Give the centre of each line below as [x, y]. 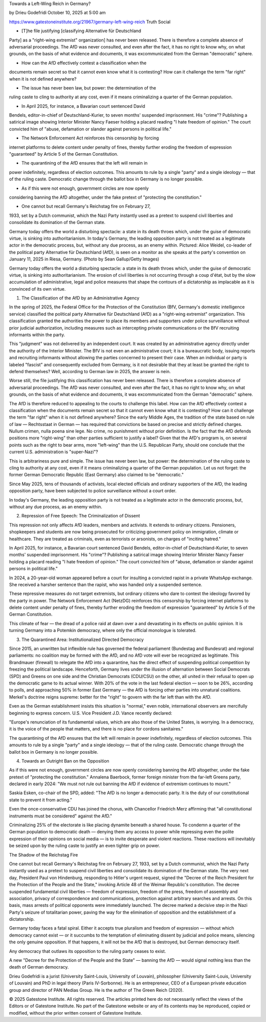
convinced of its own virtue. [37, 289]
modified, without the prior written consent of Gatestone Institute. [76, 1013]
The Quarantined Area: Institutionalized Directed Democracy [83, 639]
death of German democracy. [39, 967]
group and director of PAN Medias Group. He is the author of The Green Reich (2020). [97, 990]
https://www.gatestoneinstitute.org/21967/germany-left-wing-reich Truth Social [90, 22]
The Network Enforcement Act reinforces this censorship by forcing [90, 138]
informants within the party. [37, 335]
